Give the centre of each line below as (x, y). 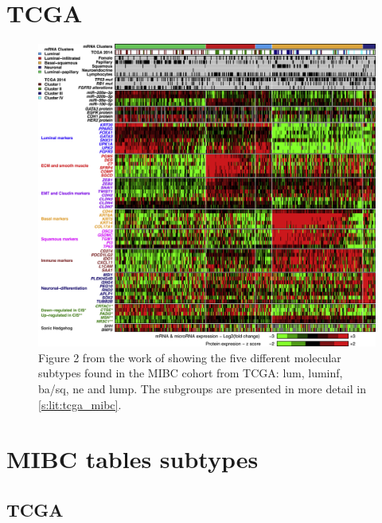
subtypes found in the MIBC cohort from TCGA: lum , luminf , (191, 373)
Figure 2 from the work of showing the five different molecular (190, 357)
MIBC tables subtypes (133, 459)
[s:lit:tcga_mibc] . (80, 404)
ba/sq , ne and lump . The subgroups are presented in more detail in (202, 389)
